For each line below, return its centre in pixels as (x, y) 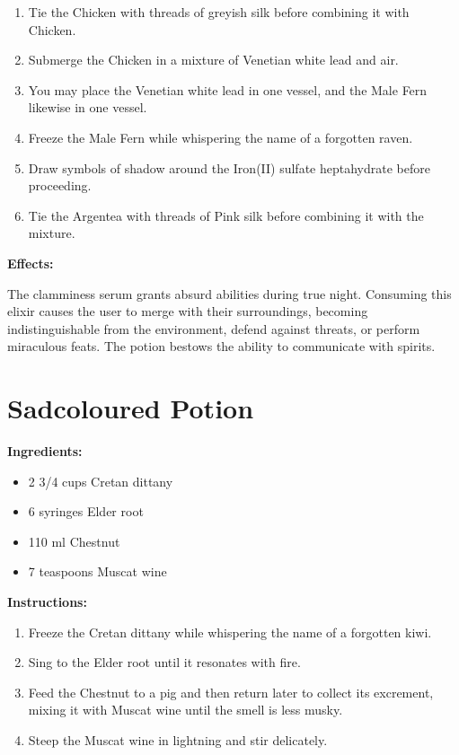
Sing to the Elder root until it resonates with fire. (164, 662)
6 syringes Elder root (86, 511)
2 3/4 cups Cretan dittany (101, 481)
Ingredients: (45, 451)
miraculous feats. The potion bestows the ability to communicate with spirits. (221, 346)
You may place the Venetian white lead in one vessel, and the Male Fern (228, 89)
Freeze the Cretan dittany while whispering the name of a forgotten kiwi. (230, 632)
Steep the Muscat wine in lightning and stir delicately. (178, 739)
